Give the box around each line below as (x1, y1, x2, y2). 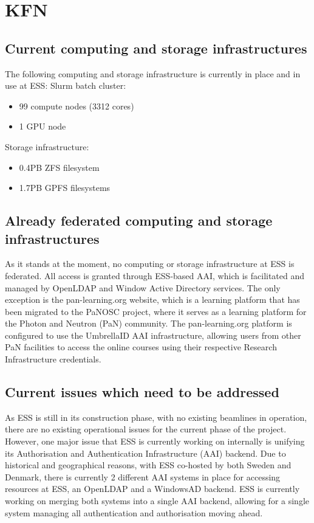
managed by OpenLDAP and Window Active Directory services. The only (5, 281, 281, 294)
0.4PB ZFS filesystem (19, 161, 100, 173)
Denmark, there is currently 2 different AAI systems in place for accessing (5, 470, 281, 483)
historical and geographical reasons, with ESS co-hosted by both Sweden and (5, 459, 292, 471)
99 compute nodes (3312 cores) (19, 99, 134, 112)
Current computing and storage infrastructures (5, 38, 307, 57)
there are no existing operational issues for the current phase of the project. (5, 423, 287, 435)
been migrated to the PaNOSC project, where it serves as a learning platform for (5, 305, 307, 317)
